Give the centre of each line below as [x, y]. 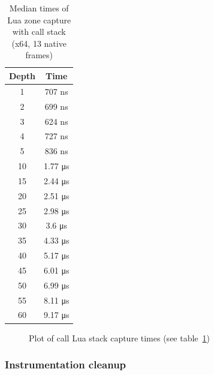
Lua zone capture [39, 19]
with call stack [39, 31]
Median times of [39, 8]
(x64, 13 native [39, 43]
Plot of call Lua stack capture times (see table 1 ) [120, 337]
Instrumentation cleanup [66, 364]
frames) [39, 55]
